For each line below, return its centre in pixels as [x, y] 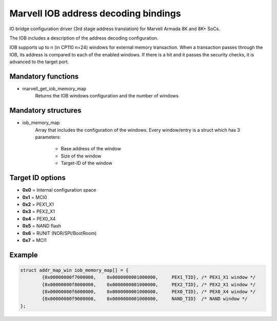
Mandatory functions [44, 76]
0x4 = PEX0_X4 [39, 218]
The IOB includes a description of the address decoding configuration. [84, 38]
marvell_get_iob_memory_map [54, 89]
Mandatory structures [45, 111]
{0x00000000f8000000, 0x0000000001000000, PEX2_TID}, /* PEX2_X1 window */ [149, 284]
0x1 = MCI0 [35, 197]
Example [24, 255]
